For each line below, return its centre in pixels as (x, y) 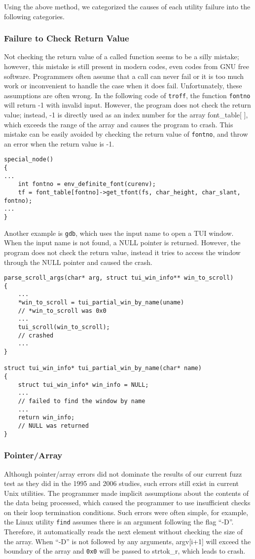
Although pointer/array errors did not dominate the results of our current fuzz (123, 473)
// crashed (36, 335)
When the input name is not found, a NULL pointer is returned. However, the (122, 242)
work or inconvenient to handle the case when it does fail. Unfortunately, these (123, 86)
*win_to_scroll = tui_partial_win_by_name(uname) (101, 303)
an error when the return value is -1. (59, 143)
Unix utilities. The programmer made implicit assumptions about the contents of (126, 493)
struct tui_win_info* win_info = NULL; (83, 385)
